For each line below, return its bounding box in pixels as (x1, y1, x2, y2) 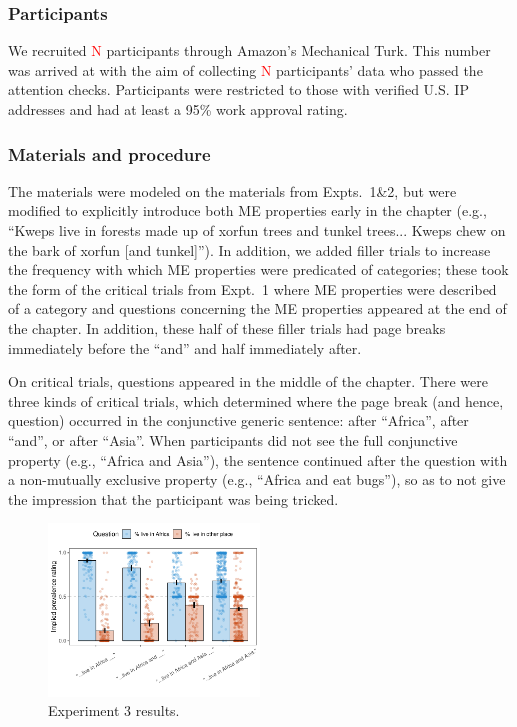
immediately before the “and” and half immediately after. (8, 337, 362, 358)
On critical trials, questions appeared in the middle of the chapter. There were (8, 371, 488, 392)
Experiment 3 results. (48, 700, 180, 721)
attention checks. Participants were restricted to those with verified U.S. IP (8, 79, 469, 100)
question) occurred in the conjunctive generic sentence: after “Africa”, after (8, 410, 469, 431)
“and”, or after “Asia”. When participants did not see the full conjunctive (8, 429, 458, 450)
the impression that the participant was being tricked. (8, 488, 339, 509)
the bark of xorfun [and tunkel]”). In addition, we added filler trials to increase (8, 239, 491, 260)
